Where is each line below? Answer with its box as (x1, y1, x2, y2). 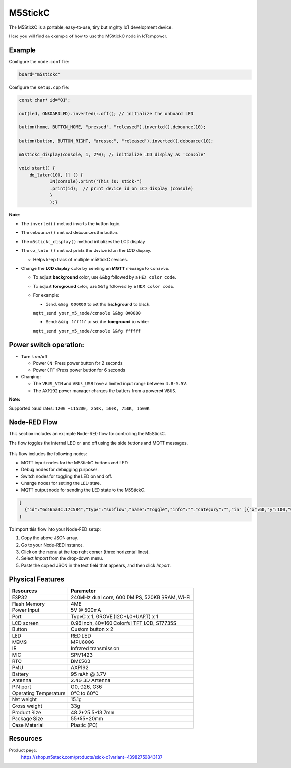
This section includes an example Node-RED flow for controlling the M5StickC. (9, 431, 166, 437)
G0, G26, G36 (70, 683, 102, 690)
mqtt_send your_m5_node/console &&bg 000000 (33, 310, 141, 316)
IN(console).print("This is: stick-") (49, 179, 143, 184)
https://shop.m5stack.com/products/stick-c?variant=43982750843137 (21, 754, 162, 760)
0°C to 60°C (70, 690, 99, 697)
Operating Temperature (12, 690, 65, 697)
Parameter (70, 588, 96, 594)
